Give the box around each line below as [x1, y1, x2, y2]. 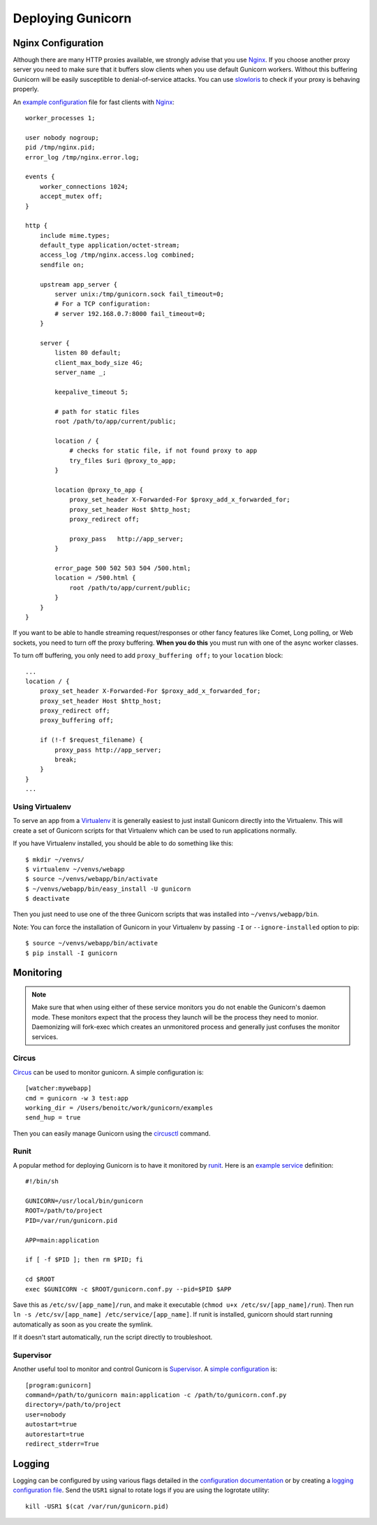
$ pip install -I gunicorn [25, 949, 118, 957]
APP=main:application [25, 1236, 99, 1244]
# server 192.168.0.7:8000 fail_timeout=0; [54, 310, 206, 317]
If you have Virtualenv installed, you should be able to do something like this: [13, 839, 234, 847]
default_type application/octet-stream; [39, 241, 181, 250]
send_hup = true [25, 1114, 81, 1122]
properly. [13, 85, 39, 94]
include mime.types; [39, 231, 110, 239]
